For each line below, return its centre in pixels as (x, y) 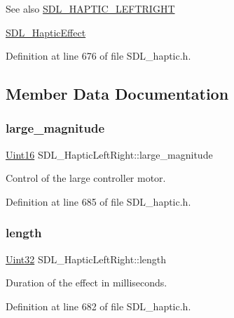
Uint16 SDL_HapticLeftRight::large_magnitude (109, 154)
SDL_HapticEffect (46, 32)
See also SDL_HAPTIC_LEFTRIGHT (90, 8)
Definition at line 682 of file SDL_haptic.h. (98, 306)
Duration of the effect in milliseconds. (87, 283)
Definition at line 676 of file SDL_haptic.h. (98, 56)
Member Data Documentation (117, 94)
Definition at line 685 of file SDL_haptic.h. (98, 201)
